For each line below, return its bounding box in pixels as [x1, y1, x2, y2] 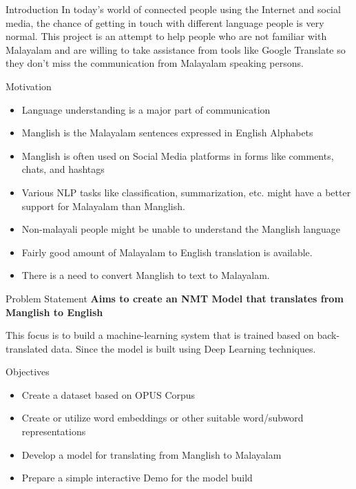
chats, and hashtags [21, 162, 105, 176]
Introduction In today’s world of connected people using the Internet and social [6, 2, 341, 16]
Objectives [6, 364, 50, 379]
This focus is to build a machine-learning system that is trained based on [6, 328, 314, 342]
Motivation [6, 79, 52, 93]
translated [6, 341, 48, 355]
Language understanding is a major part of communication [21, 102, 271, 116]
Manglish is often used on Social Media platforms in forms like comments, [21, 148, 334, 163]
